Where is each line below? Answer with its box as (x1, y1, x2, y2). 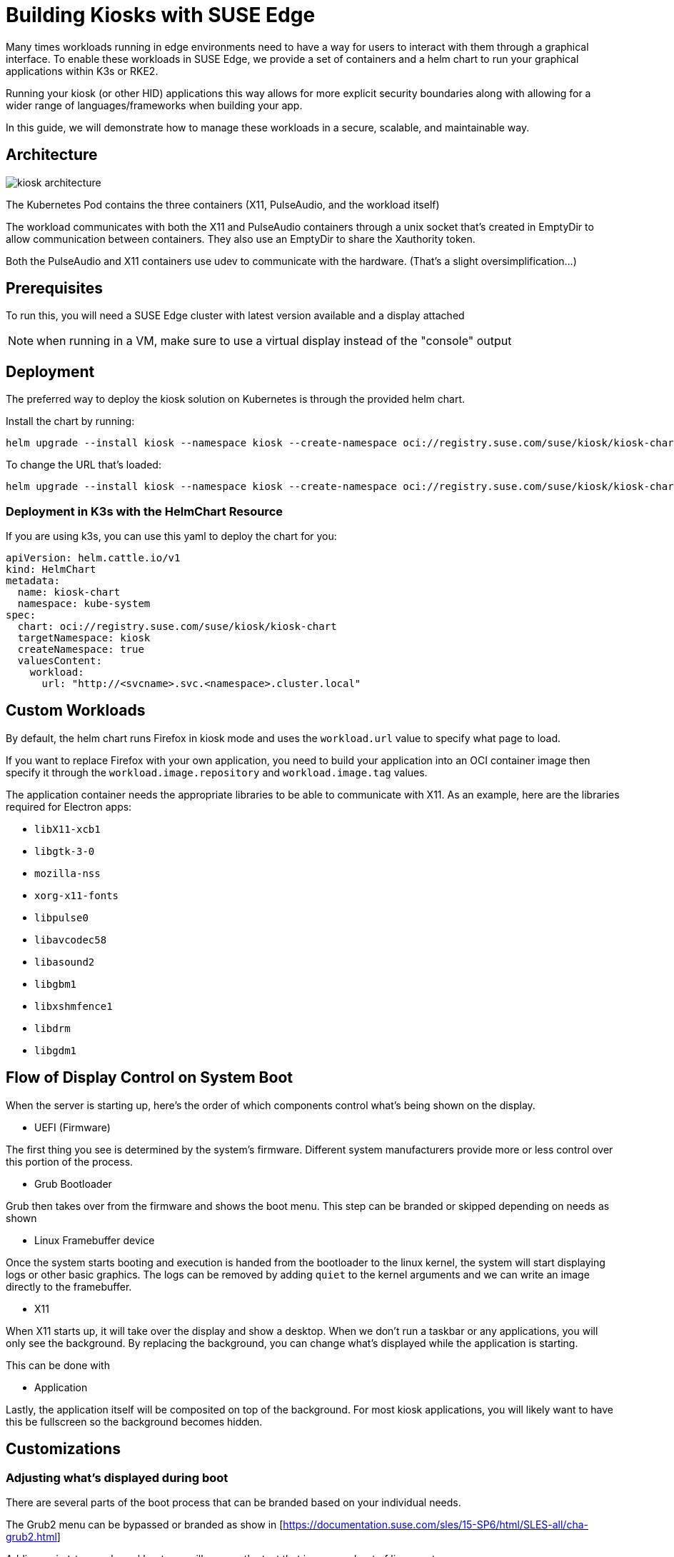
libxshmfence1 (34, 1000, 113, 1012)
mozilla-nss (34, 867, 101, 879)
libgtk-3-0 (34, 845, 95, 857)
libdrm (34, 1022, 71, 1034)
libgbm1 (34, 978, 77, 990)
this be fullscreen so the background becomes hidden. (6, 1415, 263, 1428)
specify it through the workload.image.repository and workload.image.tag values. (6, 766, 428, 778)
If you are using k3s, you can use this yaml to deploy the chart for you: (6, 530, 337, 543)
